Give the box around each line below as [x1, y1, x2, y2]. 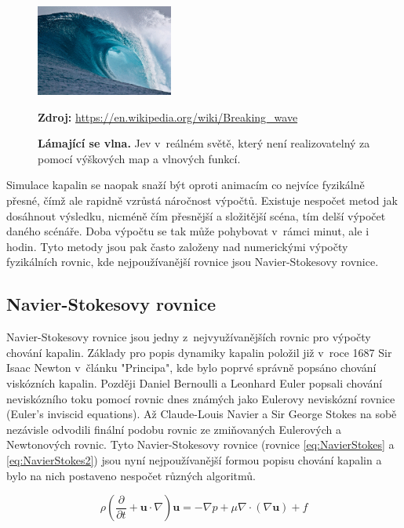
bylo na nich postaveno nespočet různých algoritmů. [6, 467, 256, 483]
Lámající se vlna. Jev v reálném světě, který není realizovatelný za [38, 135, 370, 151]
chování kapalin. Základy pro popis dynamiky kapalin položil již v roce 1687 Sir [6, 344, 392, 360]
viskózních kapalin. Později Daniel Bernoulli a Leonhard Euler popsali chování [6, 374, 383, 391]
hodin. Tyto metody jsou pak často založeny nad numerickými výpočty [6, 238, 348, 254]
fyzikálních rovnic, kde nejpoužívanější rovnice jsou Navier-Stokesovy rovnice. [6, 253, 379, 270]
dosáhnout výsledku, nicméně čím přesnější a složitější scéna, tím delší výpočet [6, 207, 386, 224]
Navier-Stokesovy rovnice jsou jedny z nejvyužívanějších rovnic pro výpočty [6, 329, 371, 345]
